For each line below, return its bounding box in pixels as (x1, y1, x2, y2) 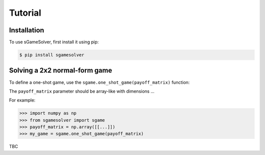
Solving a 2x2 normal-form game (9, 66, 112, 75)
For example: (9, 97, 36, 103)
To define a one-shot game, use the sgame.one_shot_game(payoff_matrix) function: (9, 79, 190, 85)
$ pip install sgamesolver (19, 52, 84, 58)
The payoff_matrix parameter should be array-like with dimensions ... (9, 88, 155, 94)
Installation (9, 26, 44, 34)
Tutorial (9, 7, 42, 18)
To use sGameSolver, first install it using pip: (9, 39, 99, 45)
